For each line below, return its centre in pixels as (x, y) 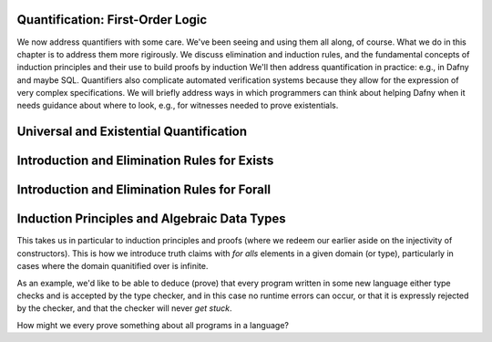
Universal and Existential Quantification (132, 132)
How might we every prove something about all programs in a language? (153, 325)
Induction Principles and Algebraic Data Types (151, 219)
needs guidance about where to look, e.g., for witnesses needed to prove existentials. (178, 106)
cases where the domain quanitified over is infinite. (113, 266)
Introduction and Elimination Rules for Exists (145, 161)
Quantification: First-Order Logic (112, 20)
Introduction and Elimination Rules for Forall (144, 190)
